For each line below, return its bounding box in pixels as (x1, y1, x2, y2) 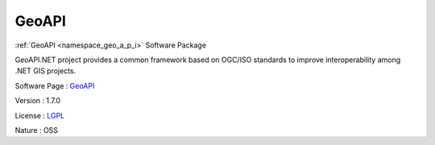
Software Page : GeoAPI (14, 81, 95, 90)
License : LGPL (14, 110, 65, 120)
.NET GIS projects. (14, 66, 77, 76)
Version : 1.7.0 (14, 96, 60, 106)
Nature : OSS (14, 125, 59, 135)
